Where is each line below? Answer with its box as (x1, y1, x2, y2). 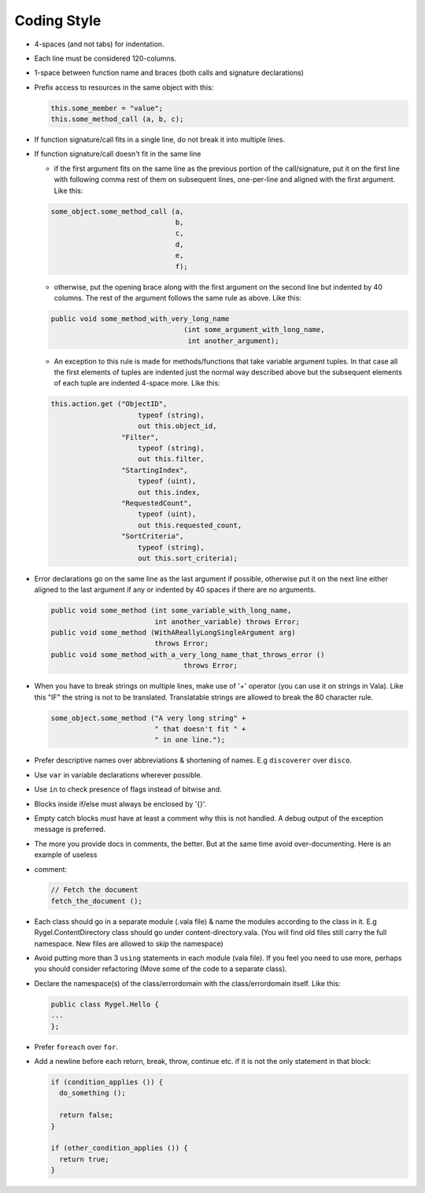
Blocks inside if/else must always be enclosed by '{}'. (34, 799, 207, 808)
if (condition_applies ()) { (50, 1077, 164, 1086)
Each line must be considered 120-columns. (34, 54, 177, 63)
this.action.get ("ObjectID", (50, 400, 168, 408)
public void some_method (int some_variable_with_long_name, (50, 606, 292, 615)
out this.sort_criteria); (138, 553, 238, 563)
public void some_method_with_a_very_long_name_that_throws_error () (50, 650, 325, 659)
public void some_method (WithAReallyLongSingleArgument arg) (50, 628, 296, 637)
